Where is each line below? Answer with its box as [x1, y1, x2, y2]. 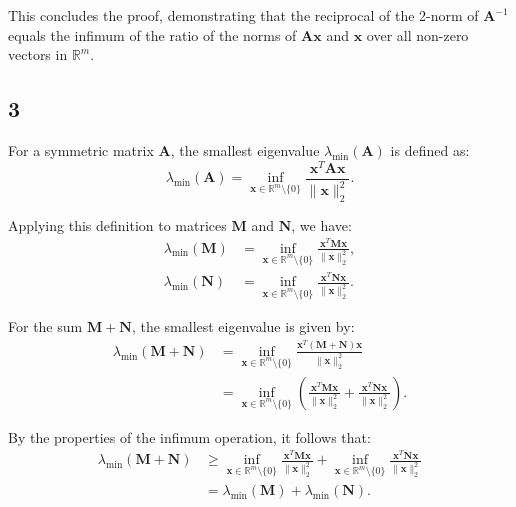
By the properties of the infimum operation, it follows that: [8, 426, 371, 447]
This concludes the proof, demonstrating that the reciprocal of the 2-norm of [8, 5, 479, 25]
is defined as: [390, 139, 470, 160]
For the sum [8, 316, 83, 337]
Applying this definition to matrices [8, 214, 227, 235]
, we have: [291, 214, 352, 235]
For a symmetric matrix [8, 139, 154, 160]
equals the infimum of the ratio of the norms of [8, 24, 297, 45]
